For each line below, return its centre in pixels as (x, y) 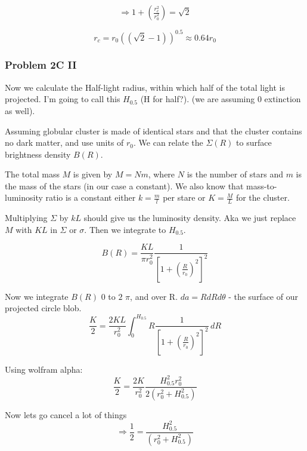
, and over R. (154, 296)
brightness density (38, 154)
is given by (93, 174)
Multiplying (26, 218)
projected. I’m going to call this (63, 99)
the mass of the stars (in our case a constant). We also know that (124, 185)
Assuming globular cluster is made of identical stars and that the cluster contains (153, 131)
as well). (20, 110)
